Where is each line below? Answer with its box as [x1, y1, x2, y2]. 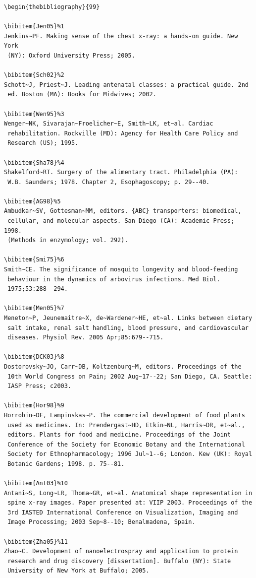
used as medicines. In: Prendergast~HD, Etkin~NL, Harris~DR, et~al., [7, 421, 245, 429]
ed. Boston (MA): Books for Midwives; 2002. [7, 91, 156, 98]
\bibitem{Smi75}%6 [4, 256, 64, 263]
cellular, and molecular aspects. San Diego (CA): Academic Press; [7, 217, 235, 225]
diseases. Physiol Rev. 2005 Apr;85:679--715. [7, 334, 164, 341]
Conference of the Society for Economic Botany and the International [7, 441, 245, 448]
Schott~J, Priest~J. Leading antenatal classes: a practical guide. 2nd [4, 81, 249, 88]
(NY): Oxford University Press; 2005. [7, 52, 135, 59]
